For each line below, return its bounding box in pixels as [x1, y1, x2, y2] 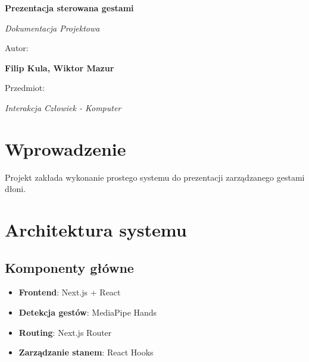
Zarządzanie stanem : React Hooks [18, 346, 154, 358]
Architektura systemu [5, 218, 187, 242]
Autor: [5, 42, 29, 54]
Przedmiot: [5, 81, 45, 94]
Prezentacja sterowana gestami [5, 2, 134, 14]
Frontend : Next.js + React [18, 286, 121, 298]
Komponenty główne [5, 258, 134, 276]
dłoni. [5, 182, 26, 195]
